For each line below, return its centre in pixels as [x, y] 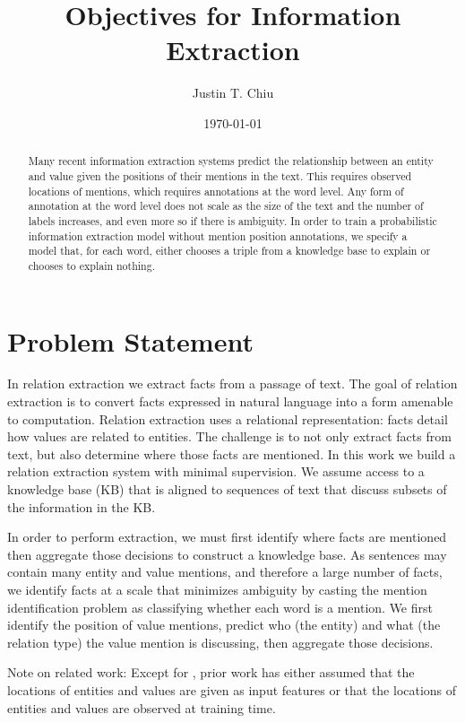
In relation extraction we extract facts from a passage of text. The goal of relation [232, 383]
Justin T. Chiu [233, 93]
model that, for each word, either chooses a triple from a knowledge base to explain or [229, 251]
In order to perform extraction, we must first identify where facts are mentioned [227, 537]
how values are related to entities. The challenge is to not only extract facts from [229, 436]
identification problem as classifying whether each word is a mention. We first [220, 607]
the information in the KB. [82, 506]
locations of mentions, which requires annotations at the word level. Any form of [216, 191]
